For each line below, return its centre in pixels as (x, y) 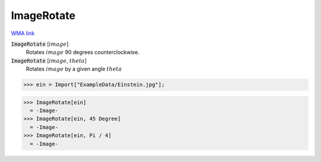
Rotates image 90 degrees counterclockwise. (83, 52)
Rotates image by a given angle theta (74, 69)
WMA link (23, 33)
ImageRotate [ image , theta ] (49, 61)
